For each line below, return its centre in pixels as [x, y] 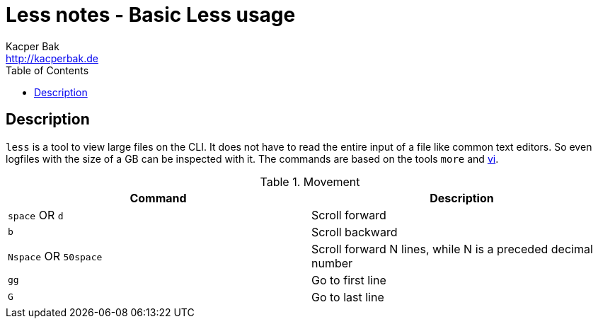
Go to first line [349, 280]
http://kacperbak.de [52, 58]
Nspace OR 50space [55, 256]
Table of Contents [47, 70]
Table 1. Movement [310, 181]
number [332, 263]
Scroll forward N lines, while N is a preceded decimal [452, 249]
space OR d [36, 215]
